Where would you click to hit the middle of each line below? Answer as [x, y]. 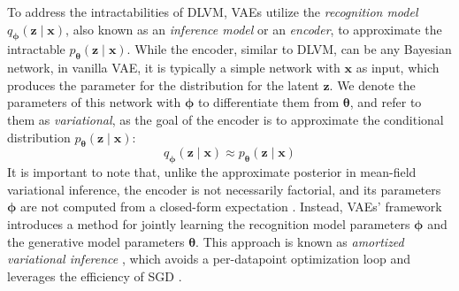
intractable [36, 49]
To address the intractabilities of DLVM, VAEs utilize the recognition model [213, 11]
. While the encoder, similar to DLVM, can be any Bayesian [289, 49]
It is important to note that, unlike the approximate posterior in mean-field [212, 172]
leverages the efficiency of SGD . [95, 276]
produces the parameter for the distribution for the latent [163, 84]
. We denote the [372, 84]
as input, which [398, 68]
